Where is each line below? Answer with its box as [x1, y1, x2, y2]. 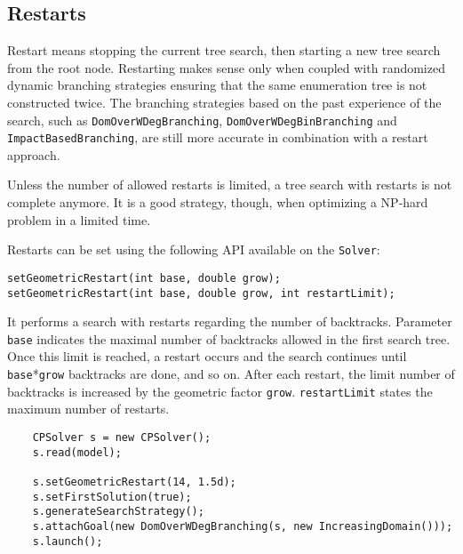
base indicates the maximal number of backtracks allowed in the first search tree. [7, 329, 451, 348]
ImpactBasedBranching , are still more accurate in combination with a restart [7, 128, 428, 147]
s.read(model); [32, 446, 122, 459]
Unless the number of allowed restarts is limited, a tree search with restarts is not [7, 175, 452, 194]
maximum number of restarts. [7, 399, 170, 418]
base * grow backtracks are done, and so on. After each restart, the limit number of [7, 365, 455, 383]
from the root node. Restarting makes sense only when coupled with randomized [7, 58, 445, 76]
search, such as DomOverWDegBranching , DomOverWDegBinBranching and [7, 110, 397, 129]
